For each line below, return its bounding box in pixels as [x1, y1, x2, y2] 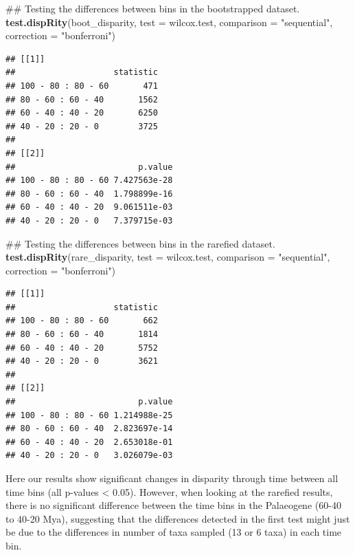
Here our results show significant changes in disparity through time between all [5, 471, 339, 485]
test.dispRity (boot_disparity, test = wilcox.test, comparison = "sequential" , [5, 14, 333, 29]
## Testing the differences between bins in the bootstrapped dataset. [5, 1, 300, 15]
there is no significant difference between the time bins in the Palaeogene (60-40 [5, 498, 341, 512]
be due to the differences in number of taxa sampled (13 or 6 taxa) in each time [5, 525, 342, 539]
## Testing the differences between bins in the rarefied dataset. [5, 236, 275, 250]
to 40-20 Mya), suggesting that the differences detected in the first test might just [5, 511, 350, 525]
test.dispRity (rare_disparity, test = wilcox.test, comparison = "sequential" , [5, 250, 330, 264]
